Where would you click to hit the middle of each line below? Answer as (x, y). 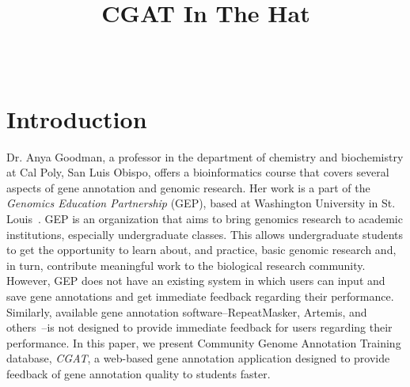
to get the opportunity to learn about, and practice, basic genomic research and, (201, 250)
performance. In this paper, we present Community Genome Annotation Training (204, 342)
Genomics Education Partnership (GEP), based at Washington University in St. (201, 203)
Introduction (77, 118)
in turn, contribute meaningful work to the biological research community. (186, 265)
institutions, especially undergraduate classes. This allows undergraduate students (205, 234)
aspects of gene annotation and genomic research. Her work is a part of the (188, 187)
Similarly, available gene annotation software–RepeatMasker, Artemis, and (187, 311)
